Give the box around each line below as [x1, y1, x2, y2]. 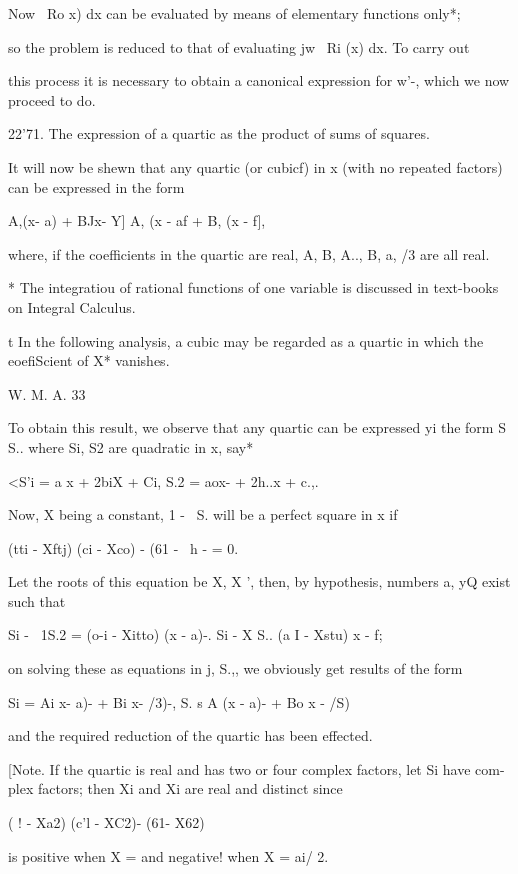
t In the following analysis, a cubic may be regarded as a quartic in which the [8, 330, 484, 351]
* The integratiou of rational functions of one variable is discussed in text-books [8, 277, 499, 298]
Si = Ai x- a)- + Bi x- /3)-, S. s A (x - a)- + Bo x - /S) [8, 691, 350, 712]
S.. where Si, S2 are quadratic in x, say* [8, 436, 254, 457]
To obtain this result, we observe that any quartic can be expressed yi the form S [8, 417, 506, 438]
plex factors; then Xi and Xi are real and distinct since [8, 778, 343, 799]
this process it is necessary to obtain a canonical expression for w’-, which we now [8, 70, 510, 91]
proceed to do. [8, 89, 96, 110]
